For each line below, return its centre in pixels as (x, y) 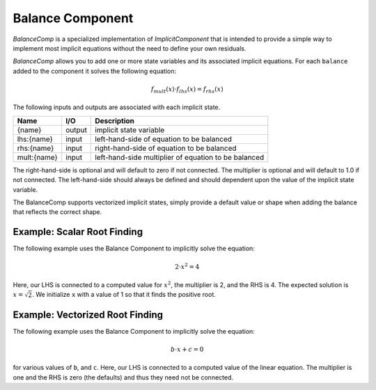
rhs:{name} (36, 148)
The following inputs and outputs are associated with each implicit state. (117, 107)
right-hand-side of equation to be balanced (166, 148)
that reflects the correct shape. (57, 212)
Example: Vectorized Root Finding (88, 315)
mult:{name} (38, 157)
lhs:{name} (35, 139)
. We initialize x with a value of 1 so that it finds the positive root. (124, 295)
